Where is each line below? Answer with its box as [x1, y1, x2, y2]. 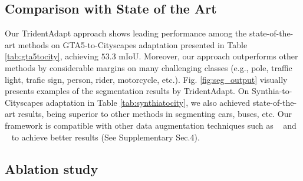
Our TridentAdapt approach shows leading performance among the [5, 27, 247, 39]
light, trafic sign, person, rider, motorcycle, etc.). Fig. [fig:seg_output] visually [5, 73, 288, 85]
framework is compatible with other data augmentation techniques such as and [5, 119, 297, 131]
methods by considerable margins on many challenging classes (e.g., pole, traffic [5, 61, 292, 73]
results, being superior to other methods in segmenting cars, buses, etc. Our [18, 108, 292, 120]
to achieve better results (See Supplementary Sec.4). [11, 130, 200, 143]
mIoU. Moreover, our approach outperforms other [118, 50, 298, 62]
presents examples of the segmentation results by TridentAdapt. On [5, 85, 249, 97]
